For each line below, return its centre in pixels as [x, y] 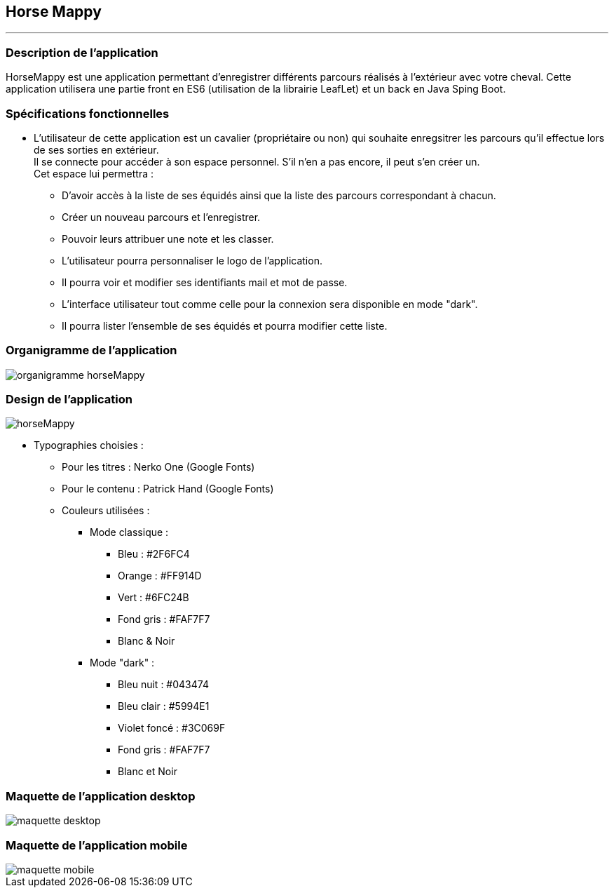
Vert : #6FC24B [153, 598]
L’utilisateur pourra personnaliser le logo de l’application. [192, 260]
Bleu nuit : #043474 [163, 685]
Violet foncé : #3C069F [172, 728]
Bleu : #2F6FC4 [154, 554]
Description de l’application [82, 52]
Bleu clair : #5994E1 [164, 706]
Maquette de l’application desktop [101, 796]
